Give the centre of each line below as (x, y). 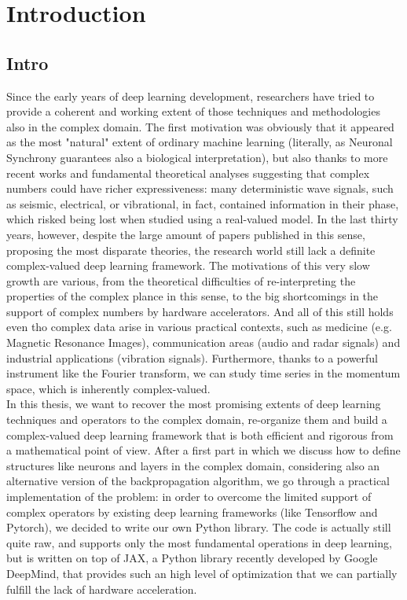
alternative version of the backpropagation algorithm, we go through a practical (198, 481)
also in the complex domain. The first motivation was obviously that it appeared (200, 126)
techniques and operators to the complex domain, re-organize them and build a (197, 420)
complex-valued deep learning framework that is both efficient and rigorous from (200, 434)
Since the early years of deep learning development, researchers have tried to (191, 96)
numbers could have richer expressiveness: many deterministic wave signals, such (200, 188)
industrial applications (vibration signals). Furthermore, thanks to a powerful (192, 357)
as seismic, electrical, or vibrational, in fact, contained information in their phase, (203, 203)
